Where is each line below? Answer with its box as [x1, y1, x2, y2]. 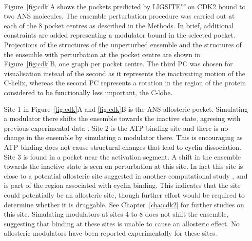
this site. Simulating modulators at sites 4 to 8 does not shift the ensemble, [4, 209, 229, 219]
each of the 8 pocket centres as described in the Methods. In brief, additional [4, 20, 234, 30]
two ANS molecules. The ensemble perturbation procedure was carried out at [4, 11, 235, 21]
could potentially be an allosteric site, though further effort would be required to [4, 189, 245, 200]
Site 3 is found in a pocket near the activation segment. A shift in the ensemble [4, 151, 241, 161]
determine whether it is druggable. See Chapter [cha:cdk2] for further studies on [4, 199, 244, 209]
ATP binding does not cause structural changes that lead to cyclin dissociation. [4, 141, 241, 152]
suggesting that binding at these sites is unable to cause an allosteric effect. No [4, 218, 240, 228]
